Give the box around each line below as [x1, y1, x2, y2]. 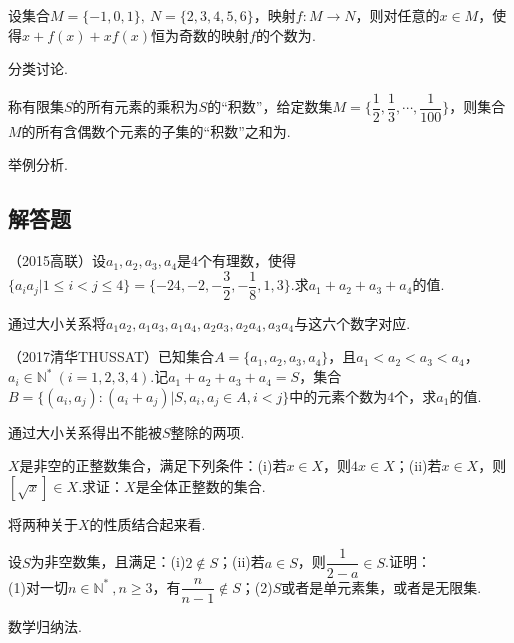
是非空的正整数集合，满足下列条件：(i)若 [19, 455, 287, 476]
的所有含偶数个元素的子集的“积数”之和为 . [21, 120, 291, 141]
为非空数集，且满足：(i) [30, 551, 186, 572]
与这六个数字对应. [294, 312, 411, 333]
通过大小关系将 [8, 312, 106, 333]
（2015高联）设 [8, 250, 106, 271]
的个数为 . [255, 24, 316, 45]
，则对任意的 [355, 5, 440, 25]
